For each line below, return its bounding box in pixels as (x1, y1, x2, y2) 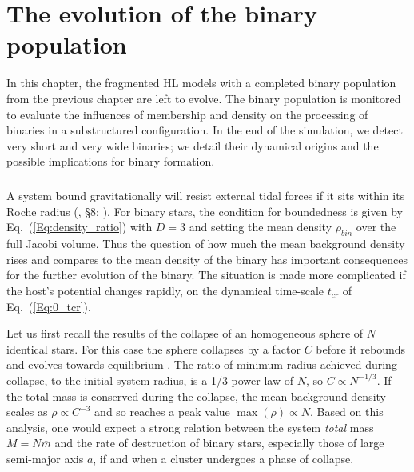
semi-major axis (6, 450, 84, 466)
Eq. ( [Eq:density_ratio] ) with (6, 218, 153, 235)
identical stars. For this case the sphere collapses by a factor (6, 340, 301, 357)
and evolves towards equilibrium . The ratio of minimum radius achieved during (6, 356, 397, 373)
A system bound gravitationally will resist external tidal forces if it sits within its (6, 187, 405, 204)
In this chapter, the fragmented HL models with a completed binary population (6, 74, 396, 91)
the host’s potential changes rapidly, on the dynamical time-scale (6, 282, 324, 299)
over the (356, 218, 396, 235)
